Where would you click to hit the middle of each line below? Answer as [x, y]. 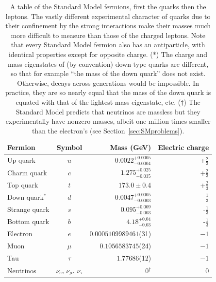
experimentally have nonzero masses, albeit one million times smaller [108, 121]
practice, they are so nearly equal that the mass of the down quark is [108, 92]
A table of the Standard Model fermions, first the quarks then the [108, 6]
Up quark [22, 160]
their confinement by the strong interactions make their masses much [108, 26]
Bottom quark [28, 221]
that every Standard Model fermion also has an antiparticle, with [108, 45]
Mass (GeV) [131, 147]
